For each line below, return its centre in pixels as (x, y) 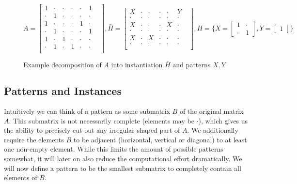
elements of (21, 177)
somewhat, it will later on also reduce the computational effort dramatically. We (123, 158)
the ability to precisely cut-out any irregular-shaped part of (92, 130)
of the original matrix (211, 111)
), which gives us (223, 120)
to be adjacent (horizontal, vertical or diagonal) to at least (160, 139)
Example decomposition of (63, 65)
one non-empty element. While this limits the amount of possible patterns (114, 149)
